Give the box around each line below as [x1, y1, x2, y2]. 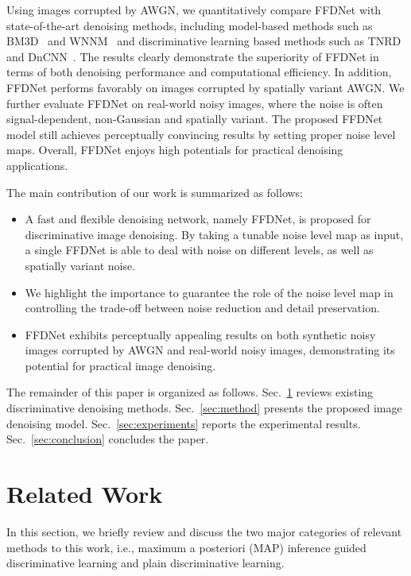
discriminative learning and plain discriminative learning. [6, 555, 285, 571]
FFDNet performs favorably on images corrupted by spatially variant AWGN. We [6, 79, 405, 95]
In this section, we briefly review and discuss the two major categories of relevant [6, 523, 402, 539]
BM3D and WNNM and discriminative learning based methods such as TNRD [6, 33, 401, 49]
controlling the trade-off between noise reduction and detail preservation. [25, 300, 380, 316]
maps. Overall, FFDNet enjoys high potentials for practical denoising [6, 141, 343, 158]
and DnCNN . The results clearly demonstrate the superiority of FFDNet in [6, 48, 379, 64]
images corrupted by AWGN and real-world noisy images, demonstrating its [25, 342, 395, 358]
